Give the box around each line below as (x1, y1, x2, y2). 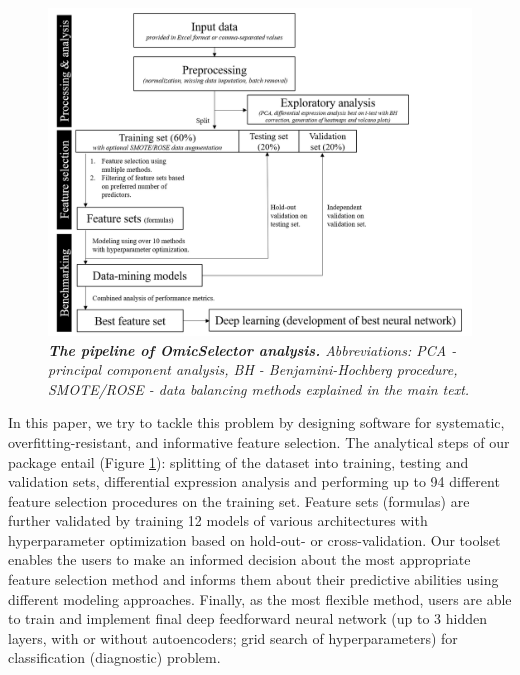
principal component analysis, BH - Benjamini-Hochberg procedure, (48, 359, 458, 380)
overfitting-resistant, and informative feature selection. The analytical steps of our (8, 431, 510, 452)
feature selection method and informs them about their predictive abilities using (8, 569, 499, 590)
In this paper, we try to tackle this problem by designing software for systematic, (8, 412, 505, 433)
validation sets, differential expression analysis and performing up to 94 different (8, 471, 500, 492)
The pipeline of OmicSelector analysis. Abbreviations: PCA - (48, 339, 457, 360)
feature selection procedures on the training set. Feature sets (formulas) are (8, 490, 470, 511)
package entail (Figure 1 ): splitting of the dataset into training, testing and (8, 451, 469, 472)
